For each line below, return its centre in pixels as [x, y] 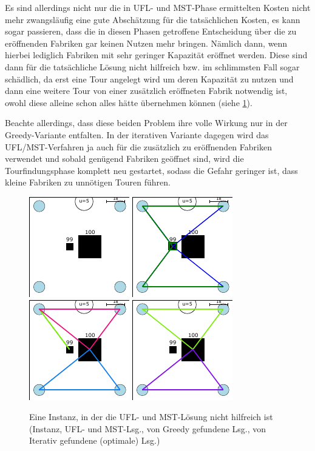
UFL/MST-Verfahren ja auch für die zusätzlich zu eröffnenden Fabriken [138, 146]
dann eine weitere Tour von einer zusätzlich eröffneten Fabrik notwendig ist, [146, 91]
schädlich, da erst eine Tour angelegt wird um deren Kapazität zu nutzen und [149, 79]
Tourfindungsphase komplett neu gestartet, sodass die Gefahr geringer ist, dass [151, 170]
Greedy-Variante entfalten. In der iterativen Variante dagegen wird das [137, 134]
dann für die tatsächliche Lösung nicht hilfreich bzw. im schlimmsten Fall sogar [152, 66]
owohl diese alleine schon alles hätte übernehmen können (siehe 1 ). [129, 102]
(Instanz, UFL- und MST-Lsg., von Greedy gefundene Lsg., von [148, 428]
